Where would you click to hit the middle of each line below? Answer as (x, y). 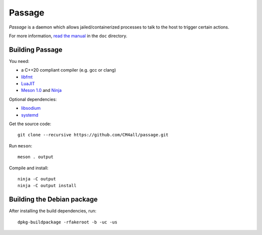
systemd (30, 115)
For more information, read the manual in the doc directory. (68, 36)
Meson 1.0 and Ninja (41, 90)
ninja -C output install (47, 186)
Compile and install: (29, 168)
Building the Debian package (53, 199)
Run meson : (21, 146)
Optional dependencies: (33, 99)
